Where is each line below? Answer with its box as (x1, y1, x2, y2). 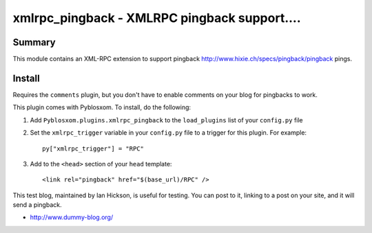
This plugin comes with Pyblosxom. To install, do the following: (12, 103, 192, 111)
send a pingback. (12, 201, 62, 209)
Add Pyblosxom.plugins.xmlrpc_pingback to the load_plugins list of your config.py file (30, 115, 303, 124)
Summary (12, 36, 56, 48)
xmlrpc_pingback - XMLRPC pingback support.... (12, 10, 301, 25)
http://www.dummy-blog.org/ (30, 213, 114, 221)
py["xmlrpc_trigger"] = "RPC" (42, 144, 145, 153)
